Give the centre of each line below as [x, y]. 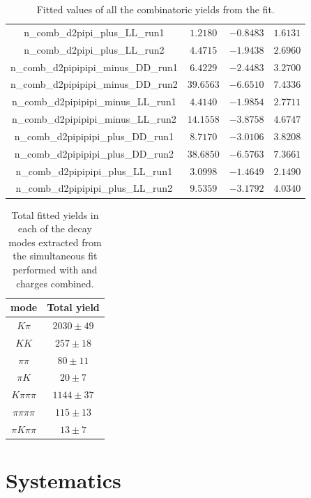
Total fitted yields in [55, 214]
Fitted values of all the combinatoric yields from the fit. [155, 9]
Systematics [63, 480]
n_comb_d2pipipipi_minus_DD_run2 [94, 84]
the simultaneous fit [55, 256]
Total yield [73, 307]
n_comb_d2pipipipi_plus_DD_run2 [94, 153]
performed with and [55, 269]
